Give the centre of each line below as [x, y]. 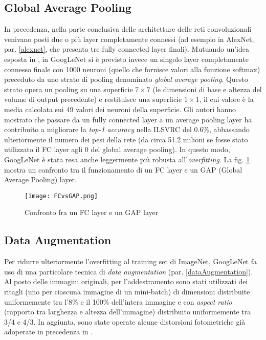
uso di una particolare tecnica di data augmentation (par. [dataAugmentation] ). [129, 271]
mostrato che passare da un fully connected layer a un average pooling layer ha [128, 119]
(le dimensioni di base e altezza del [207, 89]
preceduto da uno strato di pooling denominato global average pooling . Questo [126, 79]
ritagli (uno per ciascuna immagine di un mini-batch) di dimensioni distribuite [127, 291]
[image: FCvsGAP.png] [61, 196]
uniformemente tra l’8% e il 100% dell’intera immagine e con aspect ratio [118, 301]
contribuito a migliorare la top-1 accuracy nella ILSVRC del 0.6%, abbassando [127, 129]
